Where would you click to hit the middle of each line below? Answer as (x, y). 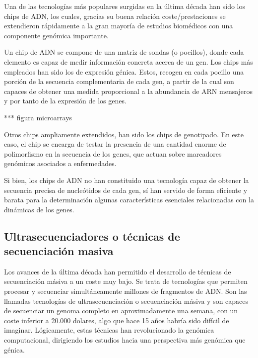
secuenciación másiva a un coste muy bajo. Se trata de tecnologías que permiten (126, 281)
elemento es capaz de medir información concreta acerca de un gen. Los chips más (129, 61)
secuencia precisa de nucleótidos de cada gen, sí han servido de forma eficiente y (126, 190)
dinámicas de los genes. (39, 209)
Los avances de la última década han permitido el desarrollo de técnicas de (118, 271)
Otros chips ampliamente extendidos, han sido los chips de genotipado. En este (124, 134)
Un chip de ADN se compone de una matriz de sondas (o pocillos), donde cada (124, 52)
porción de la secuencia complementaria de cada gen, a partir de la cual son (119, 81)
